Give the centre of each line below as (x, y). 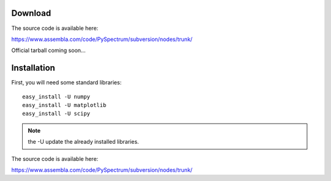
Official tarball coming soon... (48, 50)
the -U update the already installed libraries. (83, 142)
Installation (33, 68)
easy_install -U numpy (56, 97)
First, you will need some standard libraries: (67, 83)
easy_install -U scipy (56, 114)
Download (31, 13)
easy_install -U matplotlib (64, 105)
